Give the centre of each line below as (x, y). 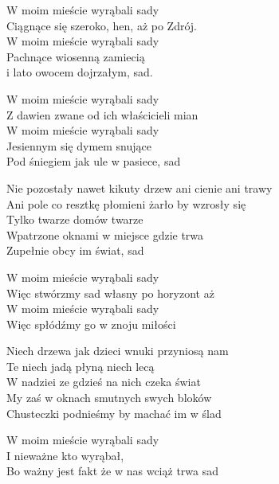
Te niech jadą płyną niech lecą (81, 366)
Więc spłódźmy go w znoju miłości (91, 324)
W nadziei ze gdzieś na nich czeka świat (104, 382)
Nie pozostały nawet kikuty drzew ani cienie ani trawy (139, 187)
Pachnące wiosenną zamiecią (76, 56)
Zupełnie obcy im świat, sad (75, 250)
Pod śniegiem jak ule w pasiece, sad (94, 161)
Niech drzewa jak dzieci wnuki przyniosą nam (118, 351)
